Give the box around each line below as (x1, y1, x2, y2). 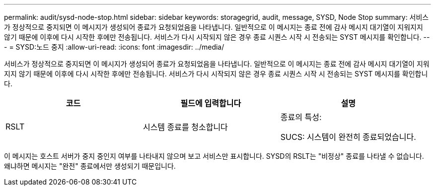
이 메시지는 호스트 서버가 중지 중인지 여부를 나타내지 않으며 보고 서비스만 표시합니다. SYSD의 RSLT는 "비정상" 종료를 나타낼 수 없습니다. (4, 152, 424, 160)
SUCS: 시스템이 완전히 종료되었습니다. (280, 132, 416, 142)
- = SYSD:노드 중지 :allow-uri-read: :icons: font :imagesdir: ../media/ (4, 43, 224, 51)
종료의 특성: (280, 112, 322, 122)
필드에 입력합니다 (180, 98, 241, 108)
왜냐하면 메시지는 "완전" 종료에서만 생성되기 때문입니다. (4, 162, 176, 170)
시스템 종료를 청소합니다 (143, 122, 228, 132)
